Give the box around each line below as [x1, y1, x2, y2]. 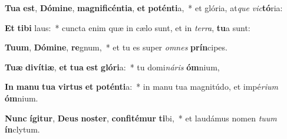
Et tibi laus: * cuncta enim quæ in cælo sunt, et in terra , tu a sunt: [5, 21, 250, 33]
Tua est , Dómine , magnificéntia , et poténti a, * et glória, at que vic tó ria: [5, 2, 283, 13]
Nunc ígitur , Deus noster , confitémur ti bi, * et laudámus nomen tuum [5, 111, 277, 124]
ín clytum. [5, 123, 40, 135]
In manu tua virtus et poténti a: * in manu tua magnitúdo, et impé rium [5, 80, 278, 93]
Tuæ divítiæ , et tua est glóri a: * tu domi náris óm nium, [5, 60, 220, 73]
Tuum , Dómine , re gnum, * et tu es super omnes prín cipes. [5, 41, 227, 53]
